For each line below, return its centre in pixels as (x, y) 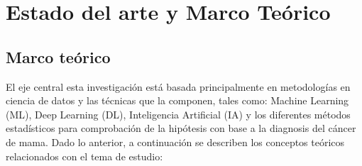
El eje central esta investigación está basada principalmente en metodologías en (178, 86)
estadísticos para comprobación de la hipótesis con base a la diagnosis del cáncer (181, 128)
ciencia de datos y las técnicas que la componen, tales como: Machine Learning (177, 100)
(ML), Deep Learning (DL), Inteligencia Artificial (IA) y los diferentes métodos (178, 114)
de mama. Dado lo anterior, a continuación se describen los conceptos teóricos (175, 142)
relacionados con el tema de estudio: (84, 156)
